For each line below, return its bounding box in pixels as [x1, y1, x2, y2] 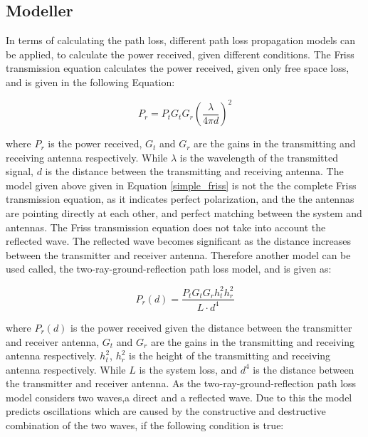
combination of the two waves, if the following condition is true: [6, 418, 284, 433]
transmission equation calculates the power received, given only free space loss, [6, 60, 349, 75]
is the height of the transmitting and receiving [129, 348, 331, 363]
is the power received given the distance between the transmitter [70, 320, 352, 335]
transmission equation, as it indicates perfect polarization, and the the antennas [6, 191, 354, 206]
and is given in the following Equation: [6, 74, 175, 89]
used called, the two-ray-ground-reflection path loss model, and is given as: [6, 261, 332, 276]
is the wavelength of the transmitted [179, 149, 339, 164]
